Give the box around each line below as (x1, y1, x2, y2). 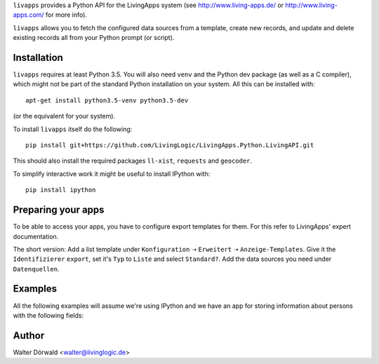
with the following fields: (13, 311, 84, 319)
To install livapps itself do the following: (13, 125, 133, 133)
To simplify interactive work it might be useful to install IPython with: (13, 169, 211, 178)
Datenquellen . (13, 264, 60, 273)
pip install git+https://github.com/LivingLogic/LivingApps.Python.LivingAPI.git (25, 141, 314, 149)
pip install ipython (25, 186, 96, 194)
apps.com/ (13, 11, 45, 19)
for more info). (46, 11, 88, 19)
